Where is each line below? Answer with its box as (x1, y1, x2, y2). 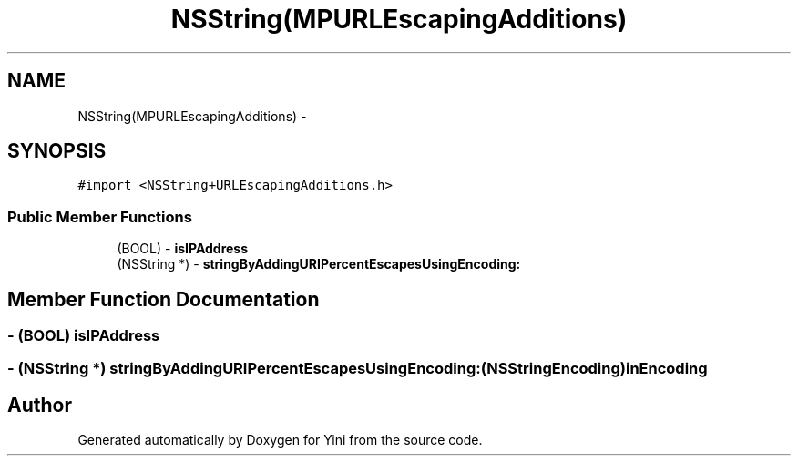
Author (7, 393, 72, 417)
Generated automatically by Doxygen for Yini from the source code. (77, 432, 483, 448)
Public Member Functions (7, 207, 192, 226)
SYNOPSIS (7, 139, 107, 163)
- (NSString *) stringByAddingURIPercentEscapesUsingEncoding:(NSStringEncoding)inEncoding (7, 359, 708, 378)
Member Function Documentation (7, 287, 320, 311)
